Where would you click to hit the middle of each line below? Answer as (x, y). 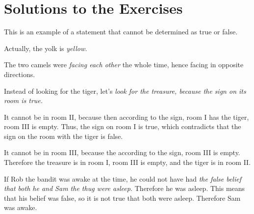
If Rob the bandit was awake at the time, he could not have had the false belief (123, 178)
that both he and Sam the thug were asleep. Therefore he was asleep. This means (125, 188)
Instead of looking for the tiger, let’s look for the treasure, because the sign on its (125, 91)
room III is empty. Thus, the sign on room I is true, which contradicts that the (123, 126)
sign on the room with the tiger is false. (63, 136)
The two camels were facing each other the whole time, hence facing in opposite (124, 65)
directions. (20, 74)
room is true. (24, 100)
